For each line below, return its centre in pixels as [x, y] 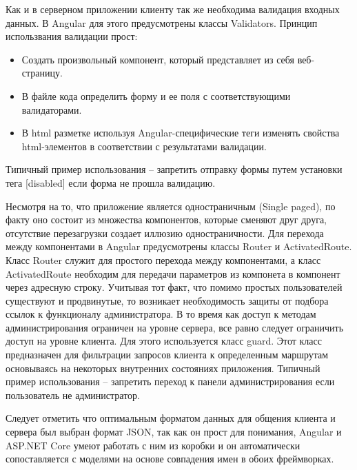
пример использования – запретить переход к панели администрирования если [170, 381]
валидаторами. [52, 109]
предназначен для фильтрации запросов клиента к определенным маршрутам [167, 355]
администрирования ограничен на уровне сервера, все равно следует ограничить [175, 327]
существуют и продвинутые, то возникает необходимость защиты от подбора [167, 300]
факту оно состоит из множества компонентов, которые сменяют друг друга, [166, 219]
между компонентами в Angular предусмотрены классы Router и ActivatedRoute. [179, 246]
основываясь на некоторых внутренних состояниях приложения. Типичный [163, 368]
